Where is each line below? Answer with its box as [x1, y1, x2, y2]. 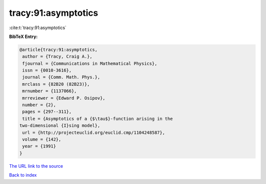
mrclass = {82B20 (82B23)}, [22, 81, 90, 87]
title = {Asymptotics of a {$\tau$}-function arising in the [22, 116, 173, 121]
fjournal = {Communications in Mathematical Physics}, [22, 61, 158, 66]
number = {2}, [22, 102, 56, 108]
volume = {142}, [22, 137, 62, 142]
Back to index [9, 172, 37, 178]
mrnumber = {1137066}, [22, 88, 77, 94]
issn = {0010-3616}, [22, 68, 72, 74]
